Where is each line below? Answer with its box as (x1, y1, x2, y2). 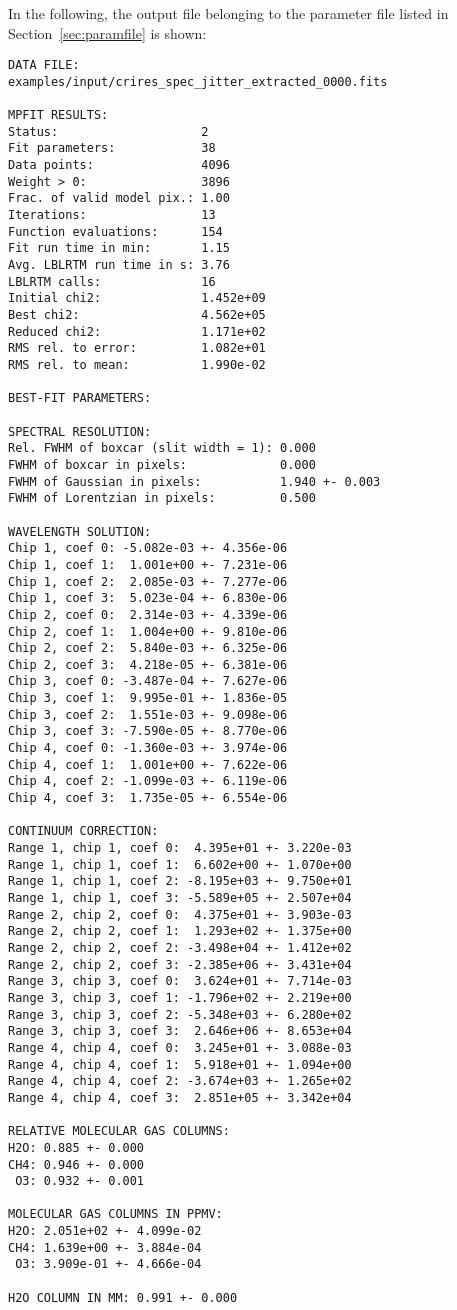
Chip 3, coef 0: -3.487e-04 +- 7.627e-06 (8, 674, 288, 689)
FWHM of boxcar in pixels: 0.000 (8, 457, 316, 472)
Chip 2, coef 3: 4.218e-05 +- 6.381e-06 (8, 657, 288, 672)
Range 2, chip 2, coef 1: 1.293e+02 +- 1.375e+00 (8, 924, 352, 939)
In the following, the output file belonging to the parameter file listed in (8, 3, 449, 23)
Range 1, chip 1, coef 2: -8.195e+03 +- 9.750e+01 (8, 874, 352, 889)
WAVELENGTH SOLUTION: (8, 524, 152, 539)
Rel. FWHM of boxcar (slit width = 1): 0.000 (8, 441, 316, 456)
